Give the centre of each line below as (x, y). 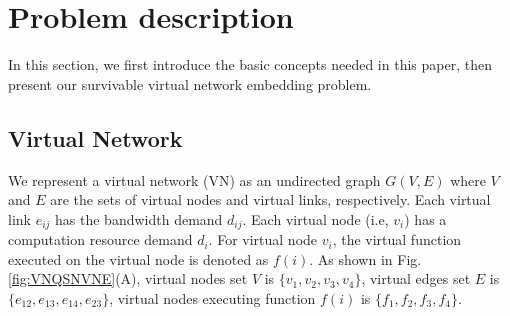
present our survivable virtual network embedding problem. (190, 83)
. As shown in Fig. (365, 258)
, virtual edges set (416, 278)
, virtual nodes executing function (212, 297)
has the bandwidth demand (139, 218)
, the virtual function (397, 239)
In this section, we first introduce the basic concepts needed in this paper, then (250, 64)
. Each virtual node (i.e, (315, 218)
